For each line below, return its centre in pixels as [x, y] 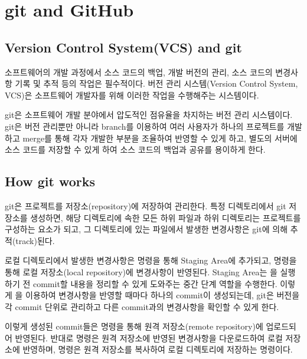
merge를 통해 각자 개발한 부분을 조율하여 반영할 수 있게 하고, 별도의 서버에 [160, 138]
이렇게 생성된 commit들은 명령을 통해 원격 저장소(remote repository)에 [134, 326]
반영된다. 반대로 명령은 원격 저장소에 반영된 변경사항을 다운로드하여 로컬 [149, 337]
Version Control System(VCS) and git [123, 47]
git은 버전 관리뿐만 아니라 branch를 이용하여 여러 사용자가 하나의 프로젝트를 [145, 126]
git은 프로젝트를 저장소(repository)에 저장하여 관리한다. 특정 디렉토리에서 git [146, 205]
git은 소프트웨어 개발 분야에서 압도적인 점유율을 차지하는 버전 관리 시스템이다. [149, 115]
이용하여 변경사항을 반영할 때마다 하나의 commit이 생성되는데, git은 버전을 [163, 295]
